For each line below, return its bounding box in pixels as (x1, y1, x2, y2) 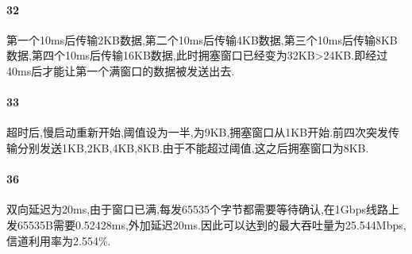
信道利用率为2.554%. (6, 232, 111, 248)
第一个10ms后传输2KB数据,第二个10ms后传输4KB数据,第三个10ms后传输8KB (6, 31, 398, 48)
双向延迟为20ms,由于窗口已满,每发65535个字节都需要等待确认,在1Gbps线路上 (6, 201, 399, 217)
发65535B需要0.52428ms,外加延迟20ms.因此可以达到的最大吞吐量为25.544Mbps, (6, 216, 406, 233)
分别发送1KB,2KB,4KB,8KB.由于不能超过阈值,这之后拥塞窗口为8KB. (17, 139, 369, 156)
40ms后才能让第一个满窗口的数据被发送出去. (6, 62, 235, 79)
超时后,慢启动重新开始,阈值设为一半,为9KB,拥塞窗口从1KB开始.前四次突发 (6, 124, 389, 140)
